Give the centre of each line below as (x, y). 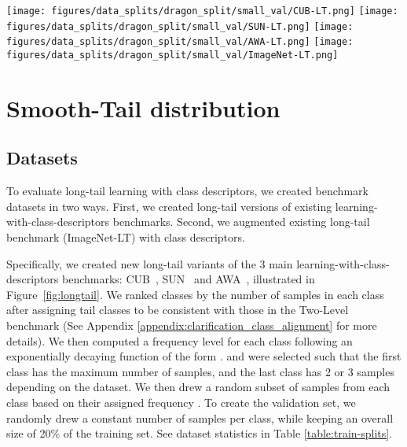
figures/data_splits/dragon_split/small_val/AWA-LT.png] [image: (180, 42)
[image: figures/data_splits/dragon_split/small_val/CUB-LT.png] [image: (202, 11)
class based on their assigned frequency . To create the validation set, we (181, 402)
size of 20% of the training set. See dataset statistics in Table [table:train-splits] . (200, 433)
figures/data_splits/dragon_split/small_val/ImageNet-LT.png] (172, 55)
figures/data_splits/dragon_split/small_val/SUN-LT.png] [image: (180, 26)
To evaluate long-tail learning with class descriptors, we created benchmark (187, 191)
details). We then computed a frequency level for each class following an (180, 340)
